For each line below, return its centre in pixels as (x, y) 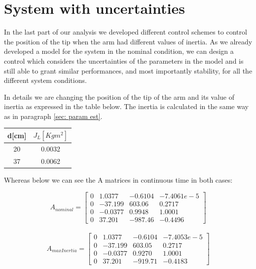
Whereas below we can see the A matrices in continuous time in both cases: (118, 180)
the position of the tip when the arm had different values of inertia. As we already (128, 41)
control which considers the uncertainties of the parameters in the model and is (124, 60)
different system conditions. (45, 80)
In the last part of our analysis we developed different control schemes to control (126, 32)
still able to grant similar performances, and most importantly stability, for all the (128, 70)
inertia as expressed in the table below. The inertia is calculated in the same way (126, 106)
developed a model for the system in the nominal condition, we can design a (119, 51)
